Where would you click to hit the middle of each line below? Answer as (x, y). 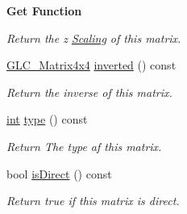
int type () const (47, 119)
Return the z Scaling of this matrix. (94, 38)
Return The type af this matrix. (84, 146)
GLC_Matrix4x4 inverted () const (91, 65)
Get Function (44, 10)
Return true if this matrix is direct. (93, 201)
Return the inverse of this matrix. (89, 92)
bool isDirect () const (59, 173)
